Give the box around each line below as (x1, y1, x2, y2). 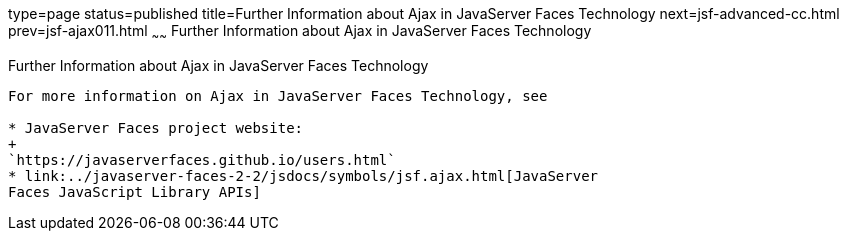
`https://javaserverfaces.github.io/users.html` (8, 151, 396, 168)
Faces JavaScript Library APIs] (8, 183, 261, 200)
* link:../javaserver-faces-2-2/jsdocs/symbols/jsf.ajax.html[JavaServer (8, 167, 599, 184)
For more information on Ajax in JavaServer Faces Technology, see (8, 87, 548, 104)
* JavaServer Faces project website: (8, 119, 304, 136)
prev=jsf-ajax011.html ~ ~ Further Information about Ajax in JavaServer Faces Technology (8, 22, 592, 43)
